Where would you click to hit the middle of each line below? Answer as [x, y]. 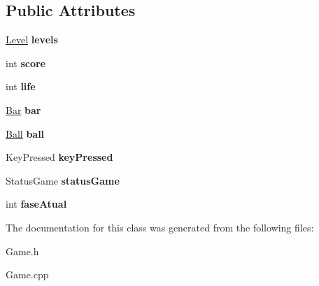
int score [26, 63]
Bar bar [23, 109]
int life [21, 86]
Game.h [22, 251]
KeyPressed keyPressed [59, 157]
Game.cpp [27, 274]
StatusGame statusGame [63, 180]
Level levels [32, 40]
